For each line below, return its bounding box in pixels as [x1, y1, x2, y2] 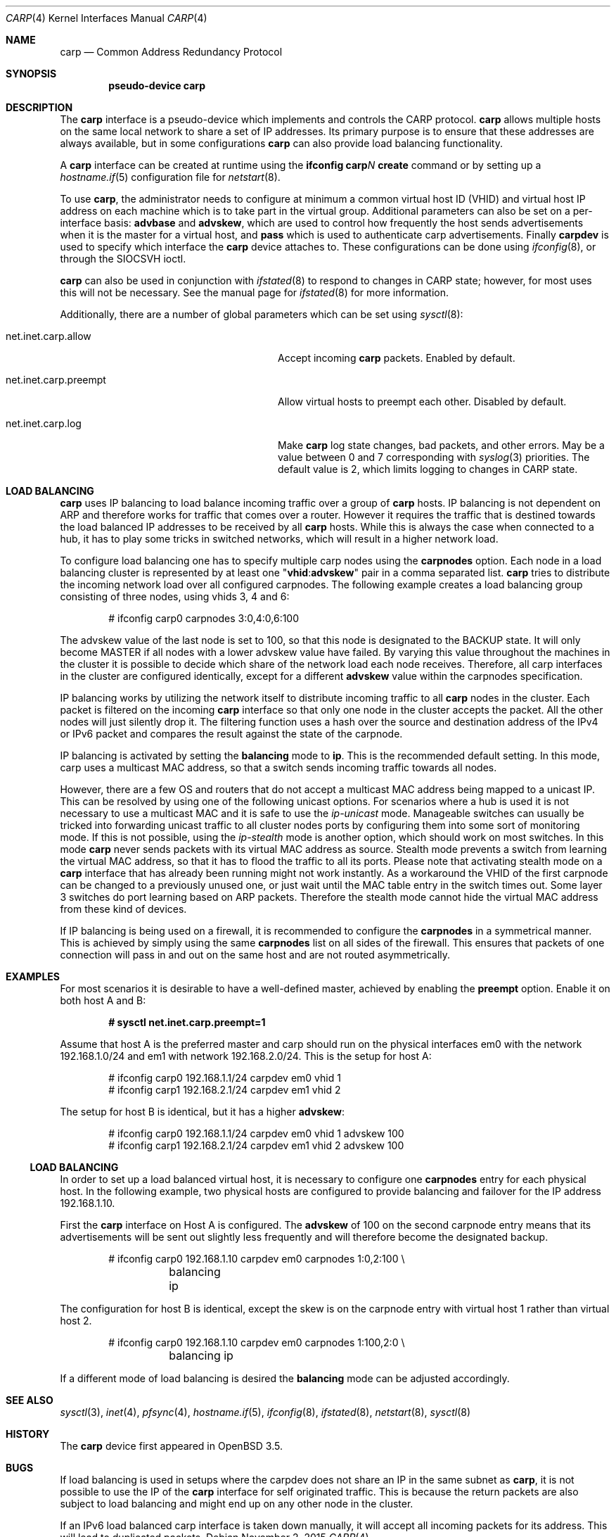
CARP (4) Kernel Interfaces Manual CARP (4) [6, 12, 207, 24]
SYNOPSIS [6, 68, 57, 80]
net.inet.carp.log [6, 417, 82, 429]
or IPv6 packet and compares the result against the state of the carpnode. [60, 728, 403, 740]
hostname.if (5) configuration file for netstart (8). [60, 171, 281, 183]
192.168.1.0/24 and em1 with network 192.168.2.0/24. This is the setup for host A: [60, 1050, 432, 1062]
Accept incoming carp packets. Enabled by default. [278, 352, 515, 364]
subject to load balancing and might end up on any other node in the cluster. [60, 1498, 413, 1510]
